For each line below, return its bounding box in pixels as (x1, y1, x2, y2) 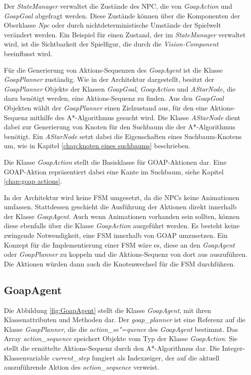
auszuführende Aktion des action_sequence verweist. (4, 362, 160, 372)
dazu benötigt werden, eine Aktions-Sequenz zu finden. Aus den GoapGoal (4, 93, 224, 103)
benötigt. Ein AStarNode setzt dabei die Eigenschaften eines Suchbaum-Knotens (4, 131, 242, 141)
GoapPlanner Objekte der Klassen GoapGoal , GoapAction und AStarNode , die (4, 83, 236, 94)
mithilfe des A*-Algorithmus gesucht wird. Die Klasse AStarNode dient (30, 112, 241, 122)
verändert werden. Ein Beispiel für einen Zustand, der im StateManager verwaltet (4, 29, 246, 39)
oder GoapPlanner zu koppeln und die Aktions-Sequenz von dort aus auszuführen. (4, 249, 248, 259)
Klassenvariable (4, 352, 50, 362)
